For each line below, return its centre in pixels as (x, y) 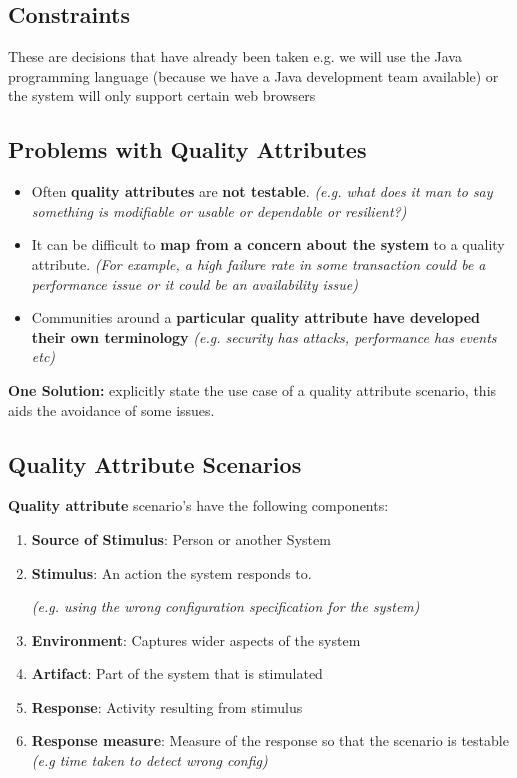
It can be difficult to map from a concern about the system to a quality (268, 244)
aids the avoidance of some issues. (111, 409)
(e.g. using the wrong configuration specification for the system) (225, 606)
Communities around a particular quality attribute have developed (256, 317)
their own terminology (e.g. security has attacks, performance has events (264, 336)
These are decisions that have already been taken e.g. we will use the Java (235, 56)
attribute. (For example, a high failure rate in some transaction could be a (258, 263)
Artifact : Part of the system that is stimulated (177, 673)
